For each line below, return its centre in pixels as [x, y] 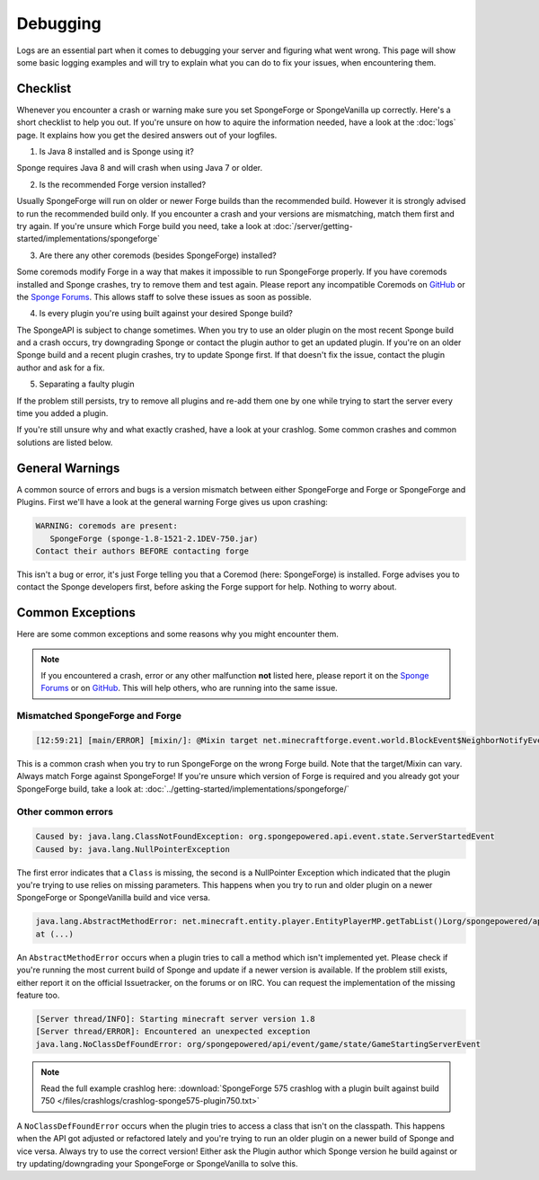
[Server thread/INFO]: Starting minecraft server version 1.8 [175, 1019]
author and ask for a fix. [61, 368]
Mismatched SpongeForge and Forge [99, 716]
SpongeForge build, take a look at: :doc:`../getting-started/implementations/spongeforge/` [183, 789]
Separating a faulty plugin [87, 384]
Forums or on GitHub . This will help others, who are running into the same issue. [190, 688]
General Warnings [68, 468]
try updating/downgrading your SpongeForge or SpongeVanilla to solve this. [157, 1163]
